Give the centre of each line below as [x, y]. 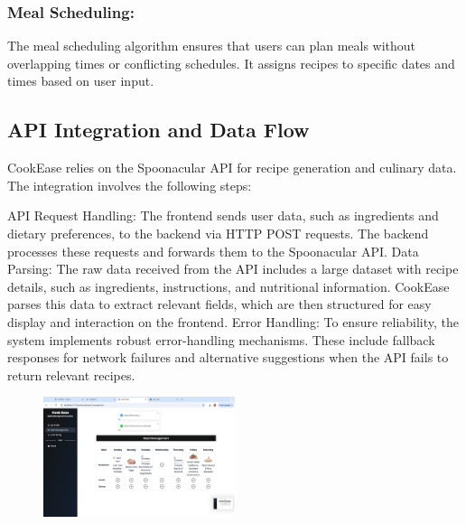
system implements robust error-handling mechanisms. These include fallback [221, 339]
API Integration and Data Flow [158, 130]
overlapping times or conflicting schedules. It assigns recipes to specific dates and [231, 63]
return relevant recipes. [71, 374]
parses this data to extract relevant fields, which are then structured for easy [219, 304]
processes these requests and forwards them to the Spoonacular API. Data [213, 251]
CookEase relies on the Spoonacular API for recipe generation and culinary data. [232, 168]
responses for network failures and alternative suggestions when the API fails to [228, 357]
